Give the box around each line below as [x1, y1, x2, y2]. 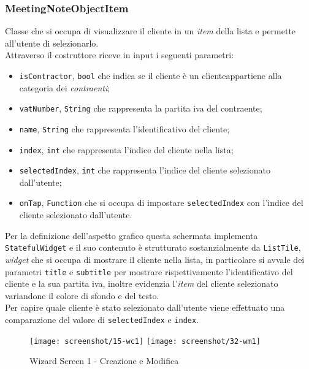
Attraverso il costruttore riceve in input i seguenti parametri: [5, 48, 234, 61]
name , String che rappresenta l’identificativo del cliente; [19, 122, 230, 135]
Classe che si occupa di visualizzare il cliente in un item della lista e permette [5, 25, 296, 37]
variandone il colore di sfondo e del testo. [5, 289, 159, 302]
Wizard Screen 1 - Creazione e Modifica [29, 354, 179, 367]
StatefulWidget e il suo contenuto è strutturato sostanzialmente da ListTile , [5, 241, 301, 254]
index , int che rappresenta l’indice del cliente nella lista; [19, 143, 234, 156]
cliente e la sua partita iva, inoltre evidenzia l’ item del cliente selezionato [5, 277, 278, 290]
